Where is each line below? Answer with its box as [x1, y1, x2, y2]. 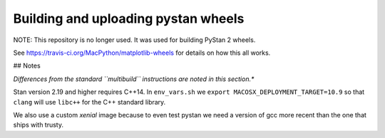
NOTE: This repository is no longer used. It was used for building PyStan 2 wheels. [13, 36, 256, 44]
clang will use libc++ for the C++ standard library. [13, 97, 166, 106]
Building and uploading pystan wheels [13, 11, 245, 26]
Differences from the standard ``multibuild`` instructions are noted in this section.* [13, 75, 255, 83]
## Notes [13, 61, 41, 70]
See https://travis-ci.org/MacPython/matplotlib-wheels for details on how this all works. [13, 48, 271, 57]
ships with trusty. [13, 121, 64, 129]
